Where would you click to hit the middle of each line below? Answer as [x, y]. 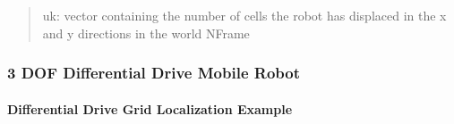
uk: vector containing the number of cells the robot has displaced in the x [244, 15]
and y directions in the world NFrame [146, 33]
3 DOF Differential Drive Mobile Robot [154, 73]
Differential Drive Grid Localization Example [150, 108]
